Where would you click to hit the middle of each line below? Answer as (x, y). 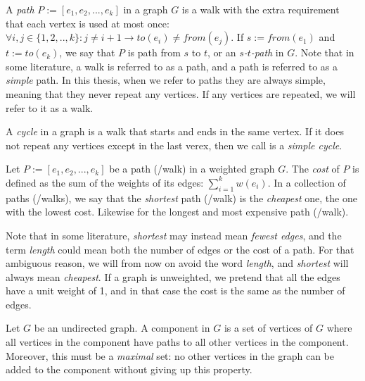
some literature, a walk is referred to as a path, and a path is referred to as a (172, 66)
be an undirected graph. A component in (122, 328)
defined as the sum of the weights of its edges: (105, 182)
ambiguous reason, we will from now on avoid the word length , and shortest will (177, 263)
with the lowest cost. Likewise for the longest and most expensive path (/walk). (177, 212)
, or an (222, 52)
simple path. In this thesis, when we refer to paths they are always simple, (166, 80)
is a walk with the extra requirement (261, 9)
